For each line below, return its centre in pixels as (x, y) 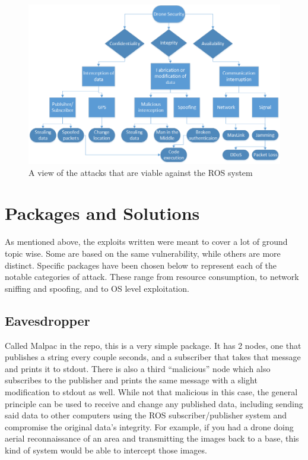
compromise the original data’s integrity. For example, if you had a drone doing (149, 426)
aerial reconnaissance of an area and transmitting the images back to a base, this (152, 438)
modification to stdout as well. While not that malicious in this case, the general (151, 391)
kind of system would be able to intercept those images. (106, 450)
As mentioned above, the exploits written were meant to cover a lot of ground (146, 242)
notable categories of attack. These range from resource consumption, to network (152, 277)
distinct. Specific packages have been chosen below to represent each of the (141, 265)
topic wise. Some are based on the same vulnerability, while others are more (143, 253)
